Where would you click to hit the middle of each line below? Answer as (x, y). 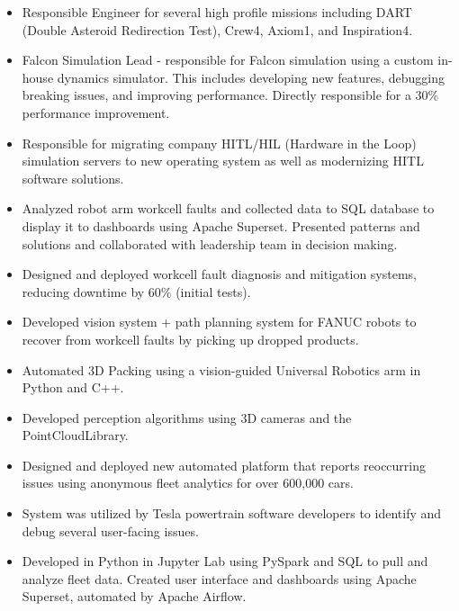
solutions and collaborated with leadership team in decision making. (210, 243)
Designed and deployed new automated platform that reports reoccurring (224, 465)
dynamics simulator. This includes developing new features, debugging (251, 77)
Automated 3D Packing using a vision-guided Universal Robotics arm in (221, 369)
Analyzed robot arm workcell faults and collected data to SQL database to (228, 208)
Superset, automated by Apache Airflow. (134, 596)
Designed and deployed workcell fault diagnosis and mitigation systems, (219, 274)
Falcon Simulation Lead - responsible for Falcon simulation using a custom (228, 60)
